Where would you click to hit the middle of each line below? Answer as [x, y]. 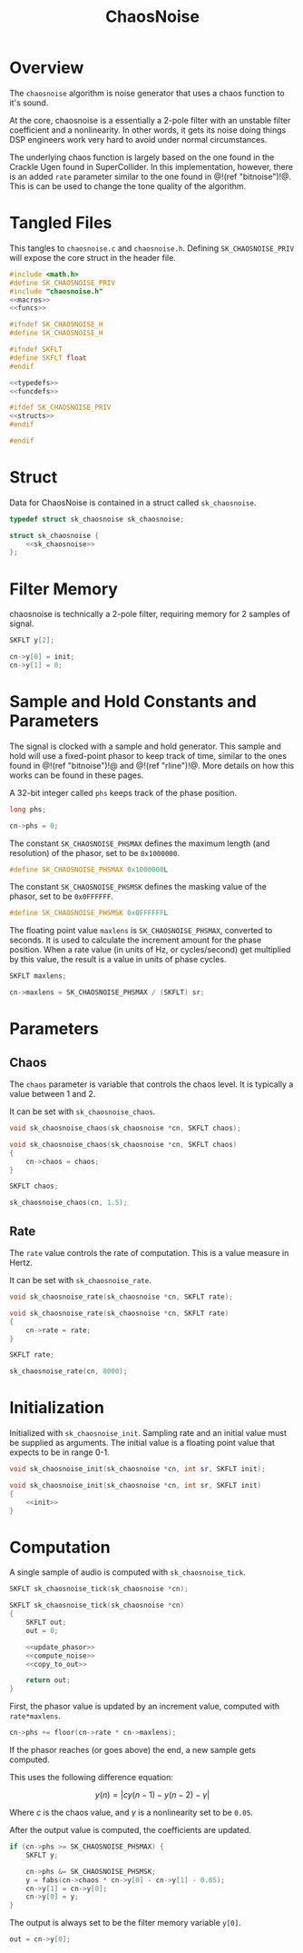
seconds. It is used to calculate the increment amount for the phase [136, 940]
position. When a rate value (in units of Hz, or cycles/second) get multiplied [150, 950]
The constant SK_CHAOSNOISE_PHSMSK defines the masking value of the [138, 887]
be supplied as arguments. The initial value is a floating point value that [142, 1443]
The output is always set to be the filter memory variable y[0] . [126, 1923]
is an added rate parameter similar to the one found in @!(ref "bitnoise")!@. [151, 176]
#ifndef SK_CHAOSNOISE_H [56, 324]
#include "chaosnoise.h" [56, 291]
